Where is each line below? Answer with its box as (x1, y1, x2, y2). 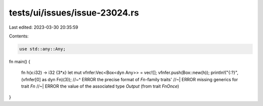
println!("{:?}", (210, 70, 239, 75)
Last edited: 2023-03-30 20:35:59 (9, 24, 78, 30)
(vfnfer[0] (21, 76, 41, 82)
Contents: (9, 33, 29, 39)
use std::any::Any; (19, 46, 66, 52)
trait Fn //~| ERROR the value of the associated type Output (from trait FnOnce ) (21, 83, 180, 89)
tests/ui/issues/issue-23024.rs (9, 7, 139, 18)
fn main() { (9, 58, 31, 64)
